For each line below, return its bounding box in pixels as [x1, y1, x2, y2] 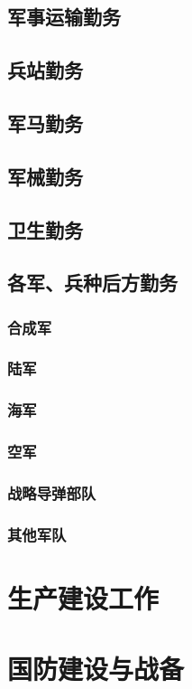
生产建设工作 [7, 579, 160, 616]
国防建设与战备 [7, 650, 185, 687]
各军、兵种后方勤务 [7, 269, 178, 297]
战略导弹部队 [7, 481, 96, 504]
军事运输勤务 [7, 3, 121, 31]
